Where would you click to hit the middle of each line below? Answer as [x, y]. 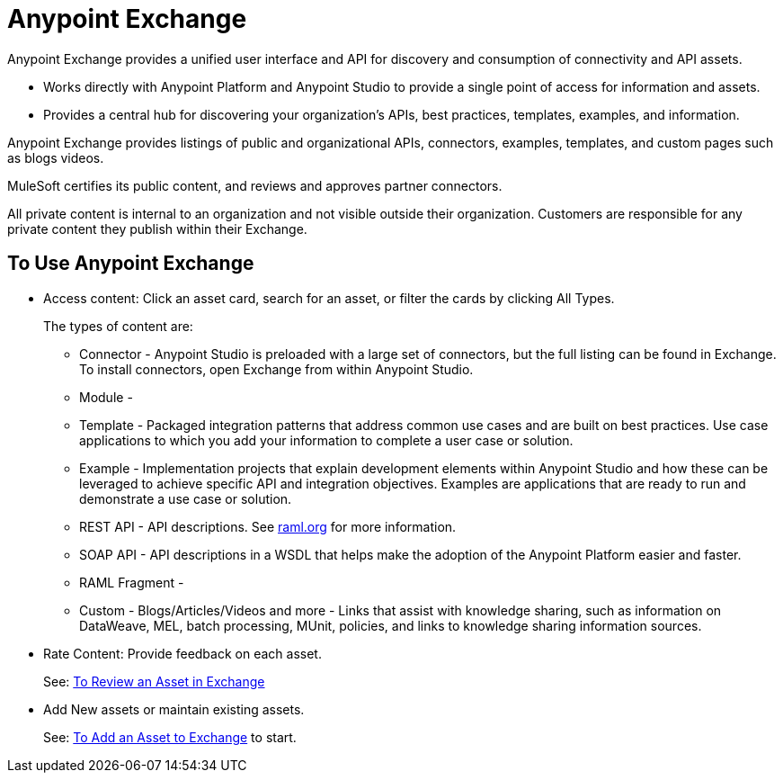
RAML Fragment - [132, 582]
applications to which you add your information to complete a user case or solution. [326, 440]
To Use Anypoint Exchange [131, 264]
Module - [106, 397]
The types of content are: [118, 326]
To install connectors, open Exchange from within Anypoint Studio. [276, 369]
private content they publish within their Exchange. [157, 229]
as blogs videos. [56, 157]
